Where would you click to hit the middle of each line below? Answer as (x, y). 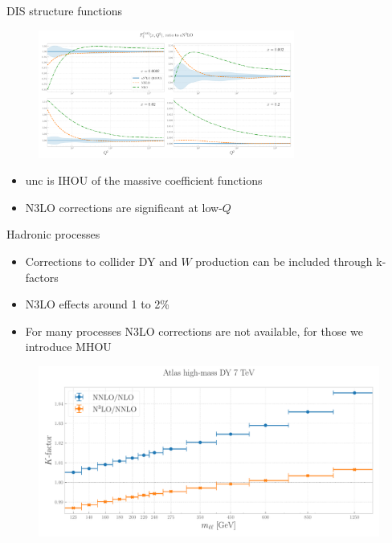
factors (42, 277)
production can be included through (284, 261)
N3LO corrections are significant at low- (124, 207)
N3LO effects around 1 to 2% (97, 304)
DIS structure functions (64, 10)
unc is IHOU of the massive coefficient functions (144, 180)
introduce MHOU (68, 347)
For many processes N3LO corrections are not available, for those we (194, 331)
